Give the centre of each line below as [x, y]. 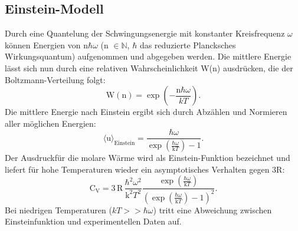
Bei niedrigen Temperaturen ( [58, 209]
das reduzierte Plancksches [188, 44]
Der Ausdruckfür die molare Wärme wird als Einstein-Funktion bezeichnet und [148, 158]
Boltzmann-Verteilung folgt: [55, 79]
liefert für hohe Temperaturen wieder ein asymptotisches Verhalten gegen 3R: [145, 169]
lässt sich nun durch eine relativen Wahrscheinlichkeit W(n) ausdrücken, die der [149, 67]
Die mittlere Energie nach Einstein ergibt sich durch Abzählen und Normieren [146, 112]
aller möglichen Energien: [50, 123]
